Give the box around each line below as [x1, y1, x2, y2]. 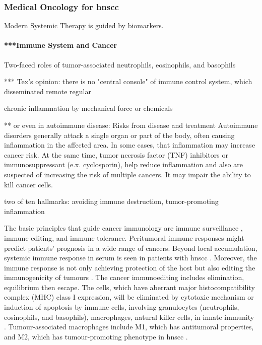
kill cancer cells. [4, 179, 53, 189]
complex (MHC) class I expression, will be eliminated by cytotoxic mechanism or [4, 292, 254, 302]
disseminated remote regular [4, 86, 91, 96]
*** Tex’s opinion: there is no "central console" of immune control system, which [4, 76, 252, 87]
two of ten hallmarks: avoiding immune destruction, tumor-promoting [4, 196, 219, 206]
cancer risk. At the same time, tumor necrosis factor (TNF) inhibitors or [4, 149, 228, 160]
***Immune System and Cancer [4, 40, 117, 50]
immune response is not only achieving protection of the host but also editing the [4, 262, 255, 272]
